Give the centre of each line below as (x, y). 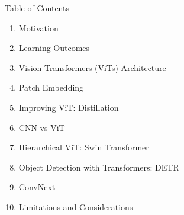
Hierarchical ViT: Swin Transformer (84, 147)
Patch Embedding (51, 87)
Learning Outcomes (54, 48)
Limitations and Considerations (76, 206)
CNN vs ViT (42, 127)
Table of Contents (37, 8)
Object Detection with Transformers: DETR (99, 167)
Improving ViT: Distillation (69, 107)
